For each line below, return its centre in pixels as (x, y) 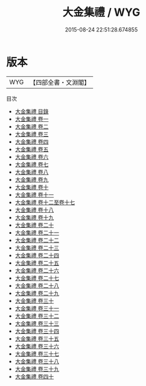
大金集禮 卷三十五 (37, 338)
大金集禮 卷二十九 (37, 293)
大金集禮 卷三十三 (37, 323)
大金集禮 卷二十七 (37, 278)
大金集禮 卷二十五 (37, 263)
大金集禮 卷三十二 (37, 316)
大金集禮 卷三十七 (37, 354)
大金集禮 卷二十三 (37, 248)
